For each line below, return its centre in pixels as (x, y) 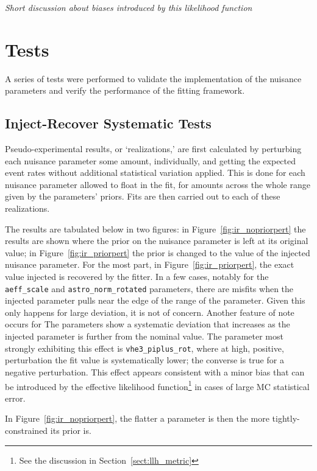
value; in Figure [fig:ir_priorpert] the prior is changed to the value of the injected (158, 252)
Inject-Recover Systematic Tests (108, 123)
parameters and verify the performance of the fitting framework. (125, 90)
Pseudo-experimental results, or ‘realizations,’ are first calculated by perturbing (153, 149)
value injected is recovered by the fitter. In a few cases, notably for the (137, 277)
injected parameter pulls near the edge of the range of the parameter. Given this (155, 300)
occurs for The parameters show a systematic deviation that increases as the (148, 324)
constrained (27, 430)
